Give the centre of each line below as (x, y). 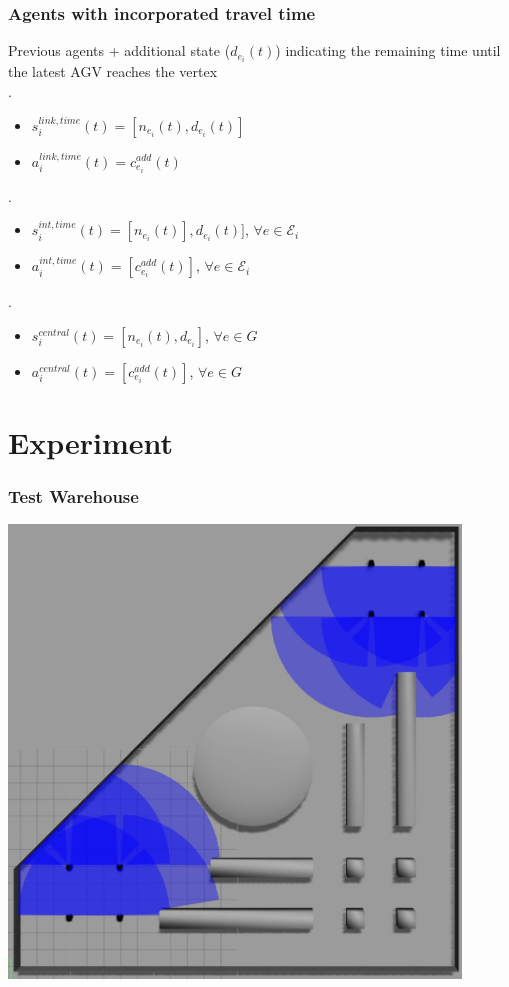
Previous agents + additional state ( (119, 50)
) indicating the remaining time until (388, 50)
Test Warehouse (73, 496)
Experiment (91, 441)
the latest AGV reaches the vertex (113, 71)
